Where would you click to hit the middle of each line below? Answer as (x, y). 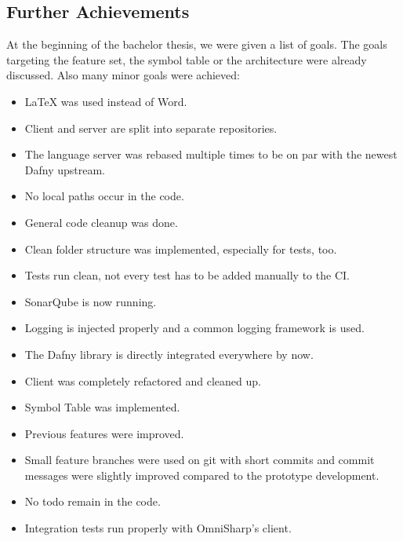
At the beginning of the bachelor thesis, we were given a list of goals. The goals (197, 44)
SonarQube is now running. (91, 301)
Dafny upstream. (65, 169)
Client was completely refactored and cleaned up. (143, 380)
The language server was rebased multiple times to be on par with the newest (211, 154)
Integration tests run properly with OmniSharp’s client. (158, 528)
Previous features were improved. (104, 433)
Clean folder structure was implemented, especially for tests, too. (181, 249)
